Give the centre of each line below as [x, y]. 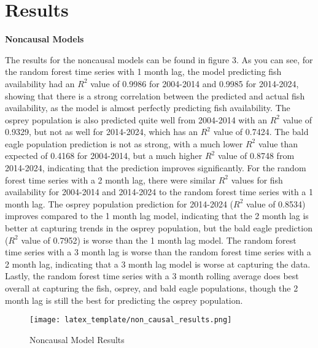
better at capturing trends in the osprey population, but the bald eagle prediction [159, 228]
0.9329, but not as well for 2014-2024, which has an [102, 132]
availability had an [40, 83]
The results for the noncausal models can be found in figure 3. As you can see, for [159, 59]
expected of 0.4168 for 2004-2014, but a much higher [104, 156]
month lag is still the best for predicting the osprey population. [124, 300]
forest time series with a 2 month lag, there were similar [111, 180]
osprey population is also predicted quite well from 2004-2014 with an [136, 119]
